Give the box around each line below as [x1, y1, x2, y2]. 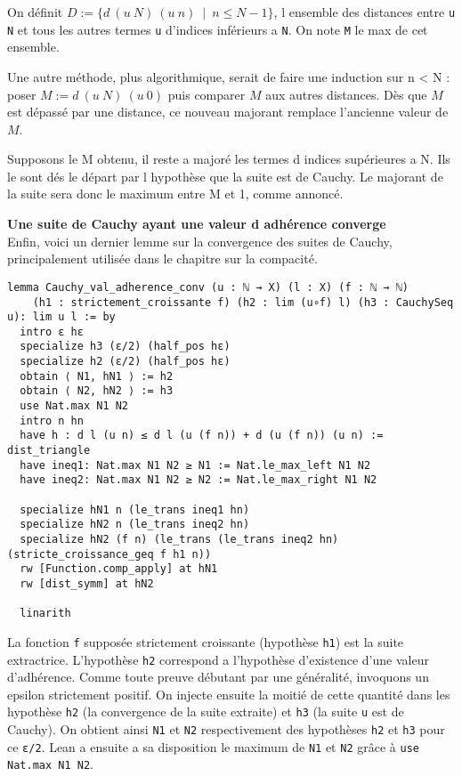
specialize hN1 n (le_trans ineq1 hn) [20, 503, 250, 516]
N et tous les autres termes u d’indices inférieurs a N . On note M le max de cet [7, 20, 428, 38]
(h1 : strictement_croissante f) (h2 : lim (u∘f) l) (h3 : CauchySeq [32, 295, 454, 309]
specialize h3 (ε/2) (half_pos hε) [20, 340, 231, 353]
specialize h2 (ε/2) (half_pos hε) [20, 355, 231, 368]
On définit [7, 3, 63, 20]
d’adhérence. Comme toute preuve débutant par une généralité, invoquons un [7, 667, 429, 686]
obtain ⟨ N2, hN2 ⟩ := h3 [20, 384, 174, 398]
